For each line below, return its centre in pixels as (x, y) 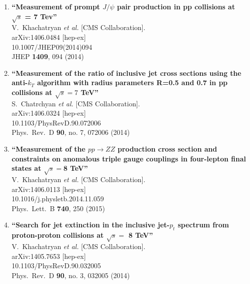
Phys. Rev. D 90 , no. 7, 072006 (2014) (71, 132)
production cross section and (167, 149)
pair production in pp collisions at (176, 6)
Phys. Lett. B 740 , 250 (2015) (58, 208)
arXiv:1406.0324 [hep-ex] (49, 113)
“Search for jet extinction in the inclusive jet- (91, 225)
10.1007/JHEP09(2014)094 (52, 47)
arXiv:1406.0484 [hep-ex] (49, 37)
